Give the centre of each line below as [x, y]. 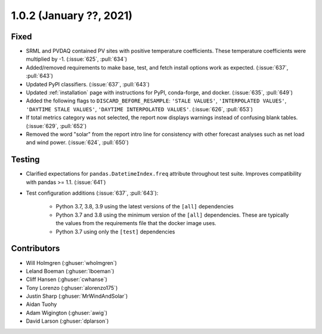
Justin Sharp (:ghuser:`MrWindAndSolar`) [77, 296]
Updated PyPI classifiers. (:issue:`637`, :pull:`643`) [88, 84]
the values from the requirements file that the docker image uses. [136, 223]
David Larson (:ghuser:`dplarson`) [67, 321]
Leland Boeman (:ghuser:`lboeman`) [70, 271]
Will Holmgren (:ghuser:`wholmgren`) [72, 263]
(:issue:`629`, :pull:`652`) [56, 126]
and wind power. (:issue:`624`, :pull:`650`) [78, 142]
